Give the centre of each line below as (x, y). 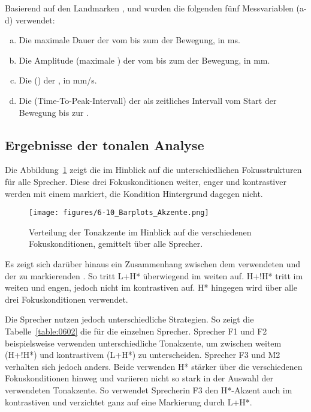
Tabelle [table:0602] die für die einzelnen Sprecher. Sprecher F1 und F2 (136, 331)
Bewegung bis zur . (54, 112)
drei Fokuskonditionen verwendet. (67, 299)
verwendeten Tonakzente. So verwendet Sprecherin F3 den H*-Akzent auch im (149, 389)
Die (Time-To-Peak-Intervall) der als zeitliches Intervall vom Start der (148, 100)
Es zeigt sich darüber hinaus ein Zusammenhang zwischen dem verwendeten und (153, 263)
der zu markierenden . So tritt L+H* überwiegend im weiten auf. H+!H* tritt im (154, 275)
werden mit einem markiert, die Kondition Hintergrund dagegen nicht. (134, 193)
